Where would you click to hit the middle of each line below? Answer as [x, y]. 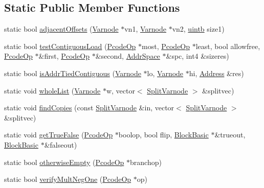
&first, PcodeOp [64, 56]
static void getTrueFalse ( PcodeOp [59, 135]
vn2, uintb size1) [198, 29]
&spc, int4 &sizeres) [197, 56]
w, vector [120, 90]
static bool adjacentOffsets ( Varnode [61, 29]
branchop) [146, 162]
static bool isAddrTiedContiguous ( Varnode [73, 73]
